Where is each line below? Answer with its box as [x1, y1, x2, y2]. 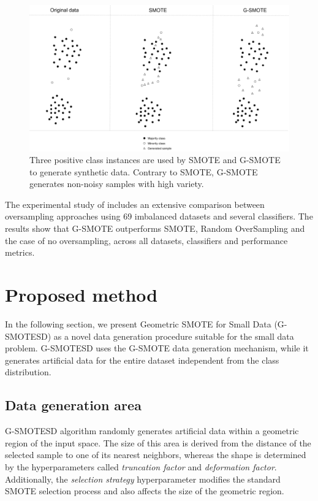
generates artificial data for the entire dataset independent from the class [5, 353, 279, 366]
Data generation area [5, 396, 142, 415]
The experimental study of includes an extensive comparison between [5, 197, 265, 210]
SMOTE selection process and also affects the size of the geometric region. [5, 484, 284, 497]
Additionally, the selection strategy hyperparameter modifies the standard [5, 472, 281, 485]
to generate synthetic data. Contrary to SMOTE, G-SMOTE [29, 165, 258, 178]
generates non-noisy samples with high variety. [29, 177, 204, 190]
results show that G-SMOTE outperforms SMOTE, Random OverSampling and [5, 222, 305, 235]
